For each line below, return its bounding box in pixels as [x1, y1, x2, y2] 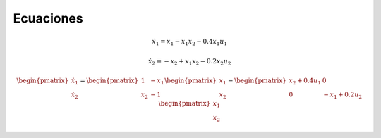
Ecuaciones [13, 11, 84, 26]
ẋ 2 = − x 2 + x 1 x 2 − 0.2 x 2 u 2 [148, 57, 231, 67]
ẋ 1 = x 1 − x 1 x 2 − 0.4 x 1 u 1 [152, 37, 228, 47]
